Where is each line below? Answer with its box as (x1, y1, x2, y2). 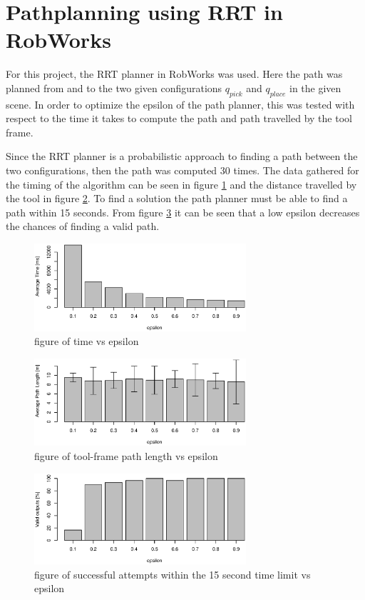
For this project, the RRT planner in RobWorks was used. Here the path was (6, 66, 343, 81)
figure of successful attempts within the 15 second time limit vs (34, 566, 311, 581)
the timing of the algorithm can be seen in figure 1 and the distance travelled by (6, 176, 357, 191)
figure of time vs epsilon (34, 334, 139, 349)
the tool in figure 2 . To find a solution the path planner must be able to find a (6, 191, 348, 206)
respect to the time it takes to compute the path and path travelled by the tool (6, 111, 352, 126)
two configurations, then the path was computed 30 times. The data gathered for (6, 163, 359, 178)
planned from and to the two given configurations (6, 80, 222, 95)
